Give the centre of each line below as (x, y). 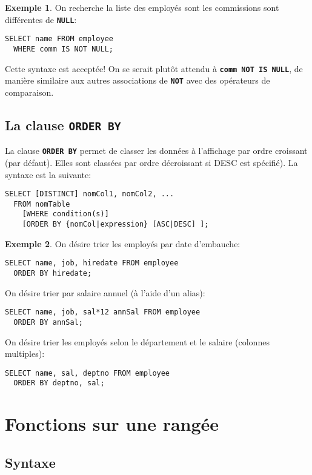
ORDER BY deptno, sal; (59, 383)
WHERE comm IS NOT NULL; (63, 49)
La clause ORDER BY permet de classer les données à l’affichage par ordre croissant (156, 151)
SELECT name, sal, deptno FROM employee (88, 373)
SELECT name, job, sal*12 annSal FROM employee (103, 312)
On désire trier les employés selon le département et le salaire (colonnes (137, 341)
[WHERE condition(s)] (65, 214)
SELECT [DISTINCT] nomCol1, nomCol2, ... (90, 194)
